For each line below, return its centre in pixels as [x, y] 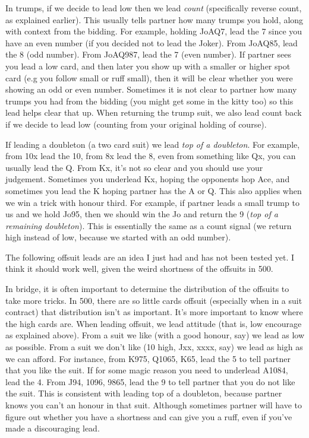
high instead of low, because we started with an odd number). [118, 237]
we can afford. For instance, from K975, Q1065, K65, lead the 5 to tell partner [148, 358]
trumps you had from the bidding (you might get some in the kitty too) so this [149, 101]
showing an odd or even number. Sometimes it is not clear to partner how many [151, 89]
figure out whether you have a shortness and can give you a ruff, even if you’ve [149, 416]
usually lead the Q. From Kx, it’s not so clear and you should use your [134, 167]
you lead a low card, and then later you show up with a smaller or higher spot [148, 66]
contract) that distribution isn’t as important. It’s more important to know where [154, 312]
